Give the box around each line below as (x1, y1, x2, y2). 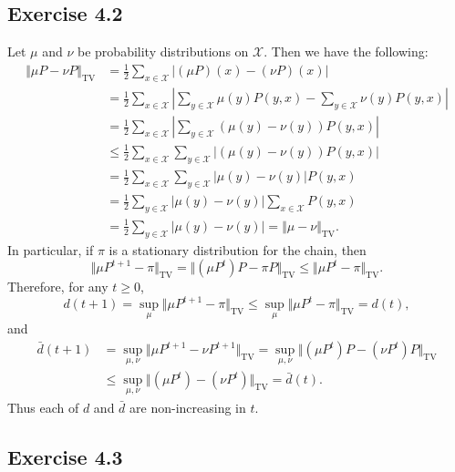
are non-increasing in (129, 397, 246, 416)
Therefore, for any (7, 277, 109, 296)
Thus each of (7, 397, 79, 416)
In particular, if (7, 240, 94, 259)
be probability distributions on (78, 42, 249, 61)
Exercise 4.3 (7, 442, 123, 470)
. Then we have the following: (264, 42, 429, 61)
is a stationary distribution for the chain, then (109, 240, 367, 259)
